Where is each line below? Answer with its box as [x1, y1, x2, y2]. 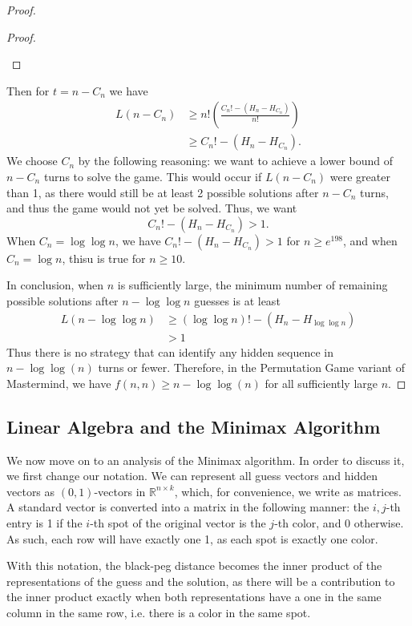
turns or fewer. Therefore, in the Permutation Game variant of [98, 359, 405, 376]
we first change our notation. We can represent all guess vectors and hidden [6, 467, 378, 484]
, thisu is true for [62, 249, 146, 266]
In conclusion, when [6, 277, 104, 293]
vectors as [6, 483, 55, 499]
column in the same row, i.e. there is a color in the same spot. [6, 604, 311, 620]
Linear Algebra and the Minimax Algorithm [6, 414, 381, 438]
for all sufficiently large [265, 374, 378, 391]
